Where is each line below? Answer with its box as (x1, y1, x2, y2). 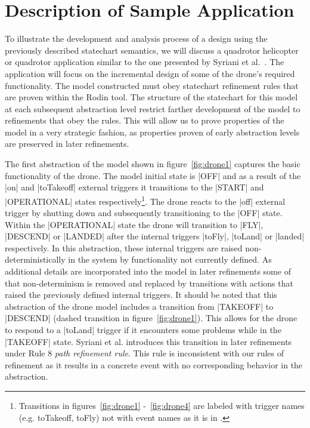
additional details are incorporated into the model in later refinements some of (5, 265, 291, 278)
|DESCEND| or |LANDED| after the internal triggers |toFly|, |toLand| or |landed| (5, 230, 305, 242)
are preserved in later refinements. (5, 137, 129, 150)
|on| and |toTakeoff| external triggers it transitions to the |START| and (5, 181, 264, 193)
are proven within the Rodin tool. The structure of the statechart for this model (5, 91, 298, 103)
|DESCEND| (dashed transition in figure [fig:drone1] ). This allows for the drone (5, 312, 297, 324)
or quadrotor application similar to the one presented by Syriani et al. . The (5, 56, 284, 68)
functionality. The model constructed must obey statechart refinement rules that (5, 79, 299, 91)
